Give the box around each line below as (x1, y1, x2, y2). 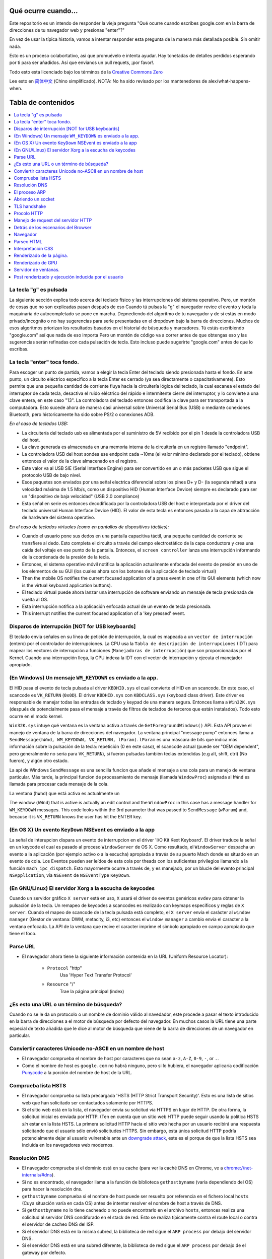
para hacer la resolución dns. (22, 1186, 83, 1192)
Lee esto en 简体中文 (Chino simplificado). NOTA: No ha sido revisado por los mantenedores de (9, 78, 208, 84)
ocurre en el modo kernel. (9, 713, 63, 719)
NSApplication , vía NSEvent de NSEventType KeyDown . (9, 872, 130, 878)
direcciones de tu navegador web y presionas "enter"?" (9, 27, 125, 33)
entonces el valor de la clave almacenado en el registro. (22, 458, 138, 464)
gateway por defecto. (22, 1249, 66, 1255)
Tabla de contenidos (9, 98, 75, 107)
